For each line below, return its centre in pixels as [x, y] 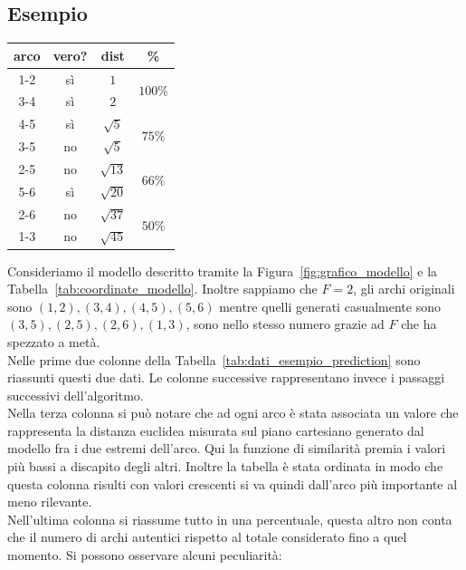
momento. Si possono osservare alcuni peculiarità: [145, 555]
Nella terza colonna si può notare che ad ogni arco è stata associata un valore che [233, 413]
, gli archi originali [404, 289]
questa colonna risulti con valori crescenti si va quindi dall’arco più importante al [233, 483]
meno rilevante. [50, 502]
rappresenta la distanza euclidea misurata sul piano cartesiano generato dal [216, 430]
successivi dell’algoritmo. [76, 395]
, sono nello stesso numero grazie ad [285, 324]
